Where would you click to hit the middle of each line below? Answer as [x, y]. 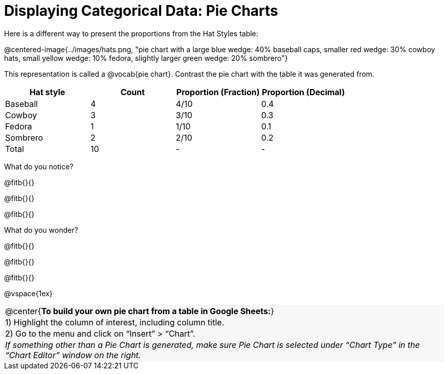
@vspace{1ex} [28, 293]
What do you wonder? [41, 230]
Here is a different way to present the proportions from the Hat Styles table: [131, 33]
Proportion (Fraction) [218, 92]
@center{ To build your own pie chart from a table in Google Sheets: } [140, 311]
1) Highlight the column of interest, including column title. [115, 322]
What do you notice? [39, 166]
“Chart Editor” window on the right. [73, 355]
